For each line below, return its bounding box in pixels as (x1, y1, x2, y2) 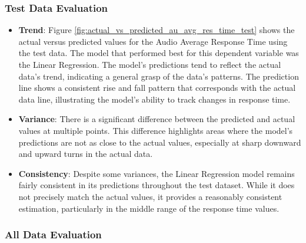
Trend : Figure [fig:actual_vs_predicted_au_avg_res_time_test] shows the (18, 24, 295, 36)
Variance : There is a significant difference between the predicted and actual (18, 113, 295, 125)
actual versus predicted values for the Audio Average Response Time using (18, 35, 288, 47)
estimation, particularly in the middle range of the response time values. (18, 202, 280, 214)
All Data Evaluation (5, 227, 102, 242)
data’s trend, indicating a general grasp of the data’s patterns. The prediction (18, 70, 299, 82)
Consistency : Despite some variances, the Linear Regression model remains (18, 167, 295, 179)
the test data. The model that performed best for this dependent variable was (18, 47, 299, 59)
